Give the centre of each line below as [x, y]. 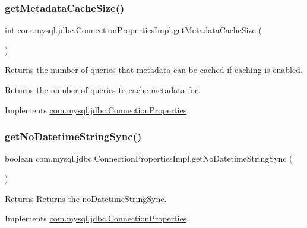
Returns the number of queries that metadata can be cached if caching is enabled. [154, 70]
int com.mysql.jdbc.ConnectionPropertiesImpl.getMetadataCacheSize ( [133, 30]
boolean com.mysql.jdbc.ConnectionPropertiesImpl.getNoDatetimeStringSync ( [149, 158]
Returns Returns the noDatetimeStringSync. [86, 198]
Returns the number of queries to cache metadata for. [103, 90]
